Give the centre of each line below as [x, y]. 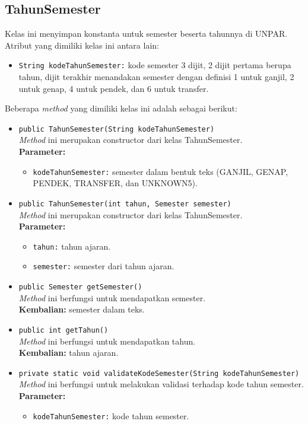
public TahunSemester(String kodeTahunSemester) [117, 129]
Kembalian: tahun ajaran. [69, 353]
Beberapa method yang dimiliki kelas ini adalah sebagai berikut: [121, 108]
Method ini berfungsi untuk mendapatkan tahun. [107, 341]
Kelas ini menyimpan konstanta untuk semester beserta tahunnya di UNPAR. [146, 34]
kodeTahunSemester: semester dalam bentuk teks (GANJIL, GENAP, [161, 171]
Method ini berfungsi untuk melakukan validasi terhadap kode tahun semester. [161, 384]
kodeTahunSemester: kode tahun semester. [111, 415]
